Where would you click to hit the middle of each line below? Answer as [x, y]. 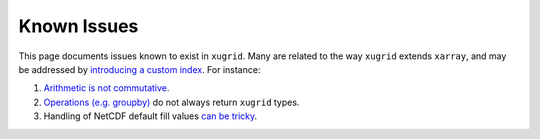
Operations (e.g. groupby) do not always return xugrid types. [171, 102]
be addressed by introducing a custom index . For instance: [139, 69]
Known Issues [78, 26]
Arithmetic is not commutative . [106, 88]
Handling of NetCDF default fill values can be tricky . [150, 116]
